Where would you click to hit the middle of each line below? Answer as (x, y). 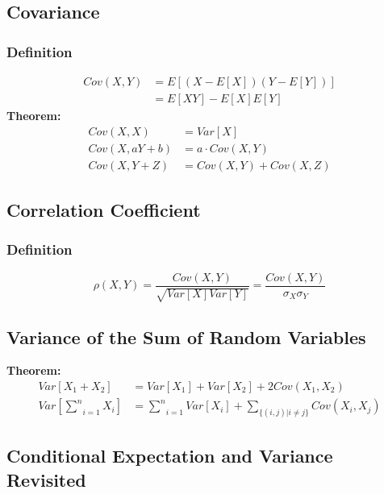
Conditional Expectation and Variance (170, 456)
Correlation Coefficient (104, 210)
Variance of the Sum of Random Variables (186, 336)
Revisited (46, 479)
